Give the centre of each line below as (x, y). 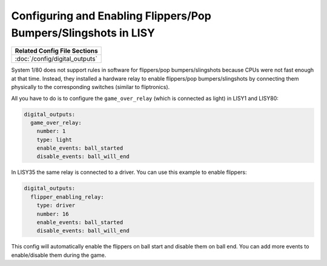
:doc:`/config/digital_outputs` (56, 59)
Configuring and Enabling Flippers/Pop (111, 16)
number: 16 (53, 214)
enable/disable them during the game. (59, 255)
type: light (54, 140)
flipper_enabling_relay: (67, 197)
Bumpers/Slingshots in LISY (83, 33)
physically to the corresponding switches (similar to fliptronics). (91, 87)
